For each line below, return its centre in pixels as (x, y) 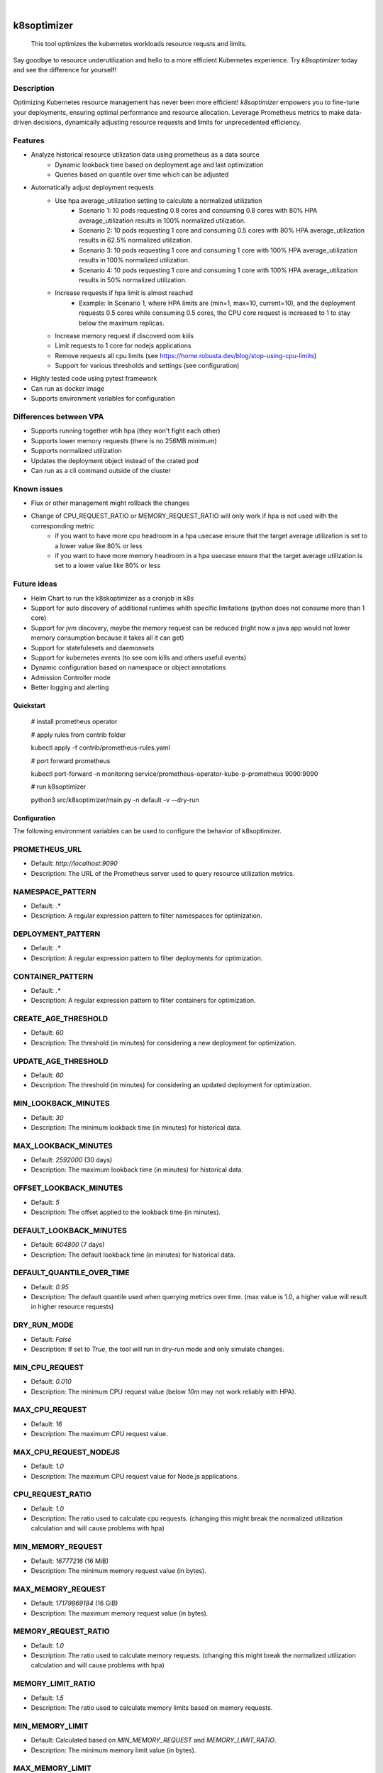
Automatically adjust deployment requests (92, 187)
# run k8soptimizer (59, 787)
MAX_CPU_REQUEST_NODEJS (67, 1452)
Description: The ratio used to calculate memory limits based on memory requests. (152, 1708)
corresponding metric (63, 526)
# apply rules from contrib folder (78, 735)
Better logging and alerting (70, 687)
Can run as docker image (68, 388)
